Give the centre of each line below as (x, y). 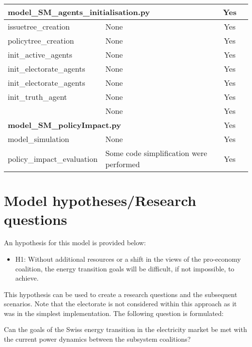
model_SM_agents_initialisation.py (79, 12)
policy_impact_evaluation (53, 158)
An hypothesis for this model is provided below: (75, 243)
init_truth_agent (38, 97)
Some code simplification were (156, 153)
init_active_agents (40, 55)
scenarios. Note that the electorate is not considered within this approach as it (120, 304)
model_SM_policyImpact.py (64, 125)
